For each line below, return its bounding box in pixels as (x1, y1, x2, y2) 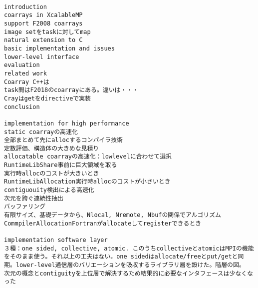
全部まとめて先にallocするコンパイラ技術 (4, 136, 123, 144)
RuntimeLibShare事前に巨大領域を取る (4, 161, 117, 169)
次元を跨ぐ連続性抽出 (4, 194, 63, 202)
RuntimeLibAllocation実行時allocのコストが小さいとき (4, 178, 171, 185)
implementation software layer (4, 236, 108, 244)
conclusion (4, 103, 40, 110)
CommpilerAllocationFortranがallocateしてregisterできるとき (4, 219, 202, 227)
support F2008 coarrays (4, 19, 83, 27)
